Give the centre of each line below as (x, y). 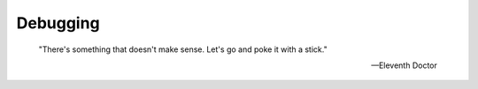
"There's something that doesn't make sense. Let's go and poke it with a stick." (183, 49)
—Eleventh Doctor (404, 65)
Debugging (58, 23)
